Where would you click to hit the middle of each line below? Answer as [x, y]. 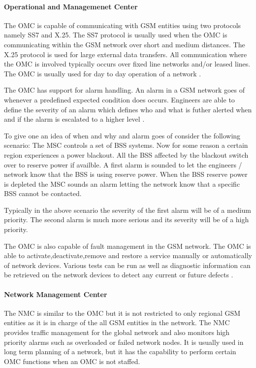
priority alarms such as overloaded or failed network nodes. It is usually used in [124, 342]
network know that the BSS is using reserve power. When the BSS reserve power [126, 174]
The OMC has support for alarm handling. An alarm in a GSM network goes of [125, 90]
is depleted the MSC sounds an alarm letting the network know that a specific [122, 184]
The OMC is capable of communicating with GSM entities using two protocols [123, 25]
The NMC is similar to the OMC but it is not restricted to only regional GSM [122, 313]
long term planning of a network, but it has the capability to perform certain [120, 351]
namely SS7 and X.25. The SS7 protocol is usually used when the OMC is [116, 35]
